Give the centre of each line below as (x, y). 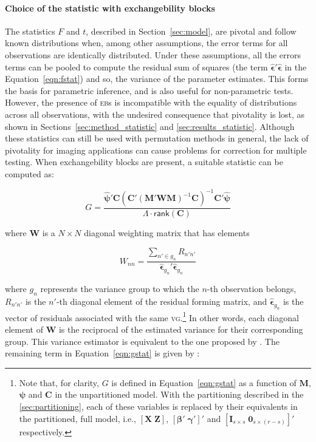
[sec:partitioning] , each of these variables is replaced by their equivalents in (158, 406)
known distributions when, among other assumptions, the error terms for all (146, 43)
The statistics (30, 31)
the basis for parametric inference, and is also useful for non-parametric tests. (149, 90)
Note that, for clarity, (59, 382)
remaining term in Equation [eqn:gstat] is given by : (102, 353)
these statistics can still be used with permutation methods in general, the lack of (157, 138)
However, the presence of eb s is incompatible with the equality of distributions (151, 102)
